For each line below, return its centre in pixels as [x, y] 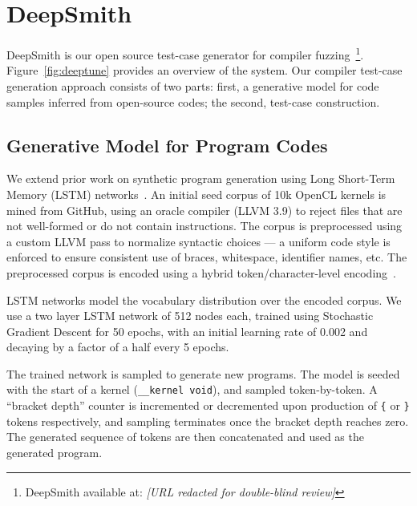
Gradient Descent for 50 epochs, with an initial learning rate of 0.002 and [187, 331]
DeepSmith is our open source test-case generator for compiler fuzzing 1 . [185, 53]
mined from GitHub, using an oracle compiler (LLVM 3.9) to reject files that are [204, 210]
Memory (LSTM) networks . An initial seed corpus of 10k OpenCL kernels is [196, 194]
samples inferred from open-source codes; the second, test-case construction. [193, 101]
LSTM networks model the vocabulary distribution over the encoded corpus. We [204, 300]
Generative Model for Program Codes [167, 145]
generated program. [55, 452]
